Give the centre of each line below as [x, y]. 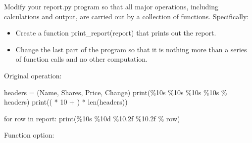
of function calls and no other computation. [81, 59]
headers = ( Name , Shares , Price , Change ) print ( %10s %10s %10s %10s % [116, 92]
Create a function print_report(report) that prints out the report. [116, 33]
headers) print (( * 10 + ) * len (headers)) [66, 102]
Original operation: [33, 75]
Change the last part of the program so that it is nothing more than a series [131, 49]
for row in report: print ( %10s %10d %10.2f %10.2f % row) [92, 118]
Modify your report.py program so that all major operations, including [111, 6]
